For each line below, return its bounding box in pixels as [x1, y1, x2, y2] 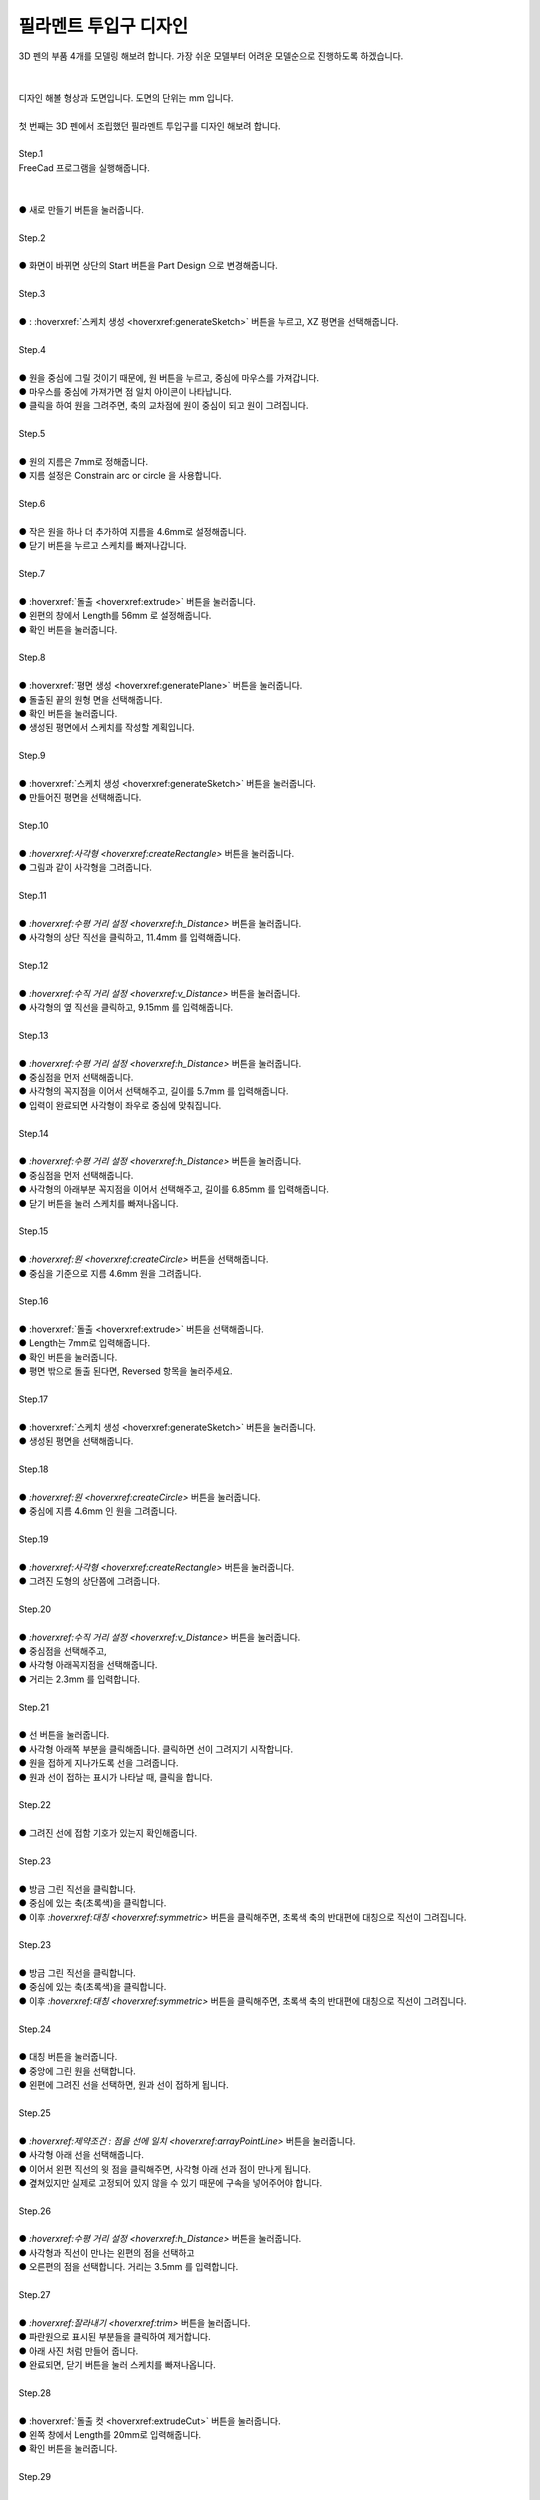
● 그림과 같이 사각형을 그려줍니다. [18, 861, 152, 874]
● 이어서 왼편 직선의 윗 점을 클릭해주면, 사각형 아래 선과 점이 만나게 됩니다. [18, 2163, 312, 2175]
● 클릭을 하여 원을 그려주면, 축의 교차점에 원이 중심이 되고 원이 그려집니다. [18, 400, 309, 412]
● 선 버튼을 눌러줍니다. [18, 1729, 110, 1741]
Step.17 [18, 1393, 49, 1405]
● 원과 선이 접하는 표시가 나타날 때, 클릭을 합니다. [18, 1771, 213, 1783]
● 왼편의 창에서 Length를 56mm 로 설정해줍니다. [18, 610, 212, 622]
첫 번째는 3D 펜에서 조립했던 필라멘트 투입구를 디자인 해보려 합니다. [18, 120, 281, 132]
